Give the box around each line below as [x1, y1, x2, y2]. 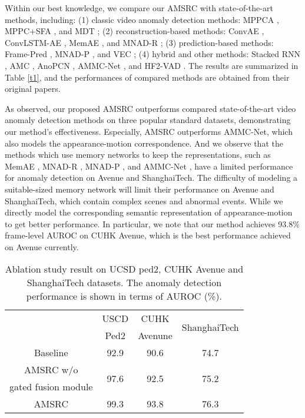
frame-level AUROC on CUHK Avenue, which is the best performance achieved [5, 229, 291, 241]
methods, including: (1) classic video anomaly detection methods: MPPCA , [5, 13, 279, 25]
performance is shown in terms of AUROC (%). [26, 289, 222, 303]
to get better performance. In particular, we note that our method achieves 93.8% [5, 217, 300, 230]
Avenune [138, 329, 173, 343]
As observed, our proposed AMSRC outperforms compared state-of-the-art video [5, 102, 296, 114]
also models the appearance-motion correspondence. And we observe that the [5, 137, 283, 149]
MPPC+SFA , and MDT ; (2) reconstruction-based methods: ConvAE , [5, 25, 264, 37]
